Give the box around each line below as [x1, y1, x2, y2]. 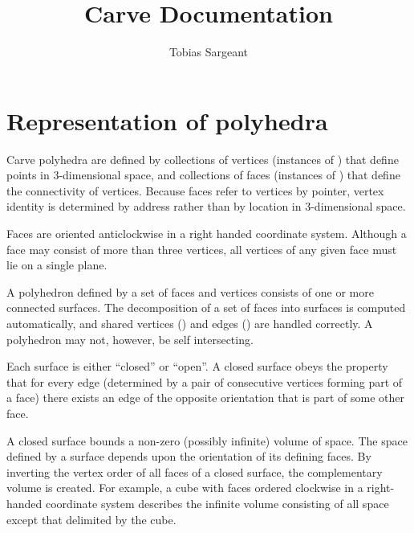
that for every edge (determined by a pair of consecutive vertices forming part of [6, 373, 403, 390]
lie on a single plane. [6, 256, 108, 273]
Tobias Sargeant [168, 43, 249, 60]
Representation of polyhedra [6, 104, 328, 137]
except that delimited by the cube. [6, 510, 177, 527]
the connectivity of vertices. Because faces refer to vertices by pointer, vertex [6, 182, 384, 199]
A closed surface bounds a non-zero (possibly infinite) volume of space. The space [6, 432, 408, 449]
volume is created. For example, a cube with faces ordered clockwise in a [6, 479, 363, 496]
